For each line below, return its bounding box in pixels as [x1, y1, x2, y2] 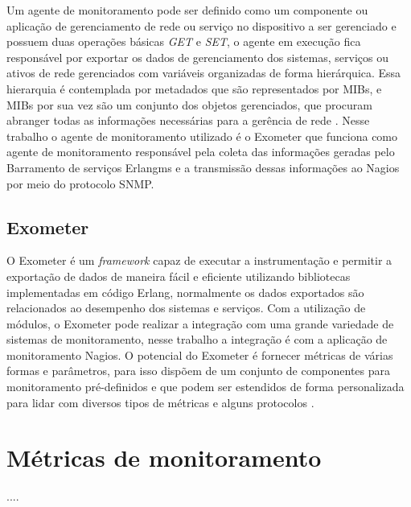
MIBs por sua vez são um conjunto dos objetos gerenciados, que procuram [6, 96, 373, 113]
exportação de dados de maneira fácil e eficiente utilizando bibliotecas [6, 267, 351, 284]
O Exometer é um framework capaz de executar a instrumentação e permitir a [6, 252, 393, 269]
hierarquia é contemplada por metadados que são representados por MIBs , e [6, 80, 382, 97]
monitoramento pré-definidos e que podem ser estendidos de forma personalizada [6, 378, 405, 395]
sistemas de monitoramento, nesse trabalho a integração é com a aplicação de [6, 331, 388, 348]
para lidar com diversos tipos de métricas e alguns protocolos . [6, 394, 314, 410]
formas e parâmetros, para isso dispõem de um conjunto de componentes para [6, 362, 391, 379]
